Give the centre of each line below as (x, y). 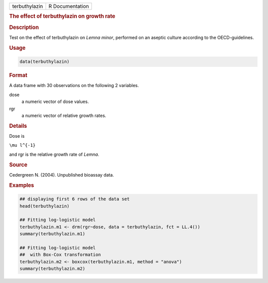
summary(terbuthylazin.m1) (52, 234)
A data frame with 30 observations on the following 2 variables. (74, 86)
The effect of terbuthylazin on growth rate (62, 16)
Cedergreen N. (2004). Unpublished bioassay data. (62, 175)
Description (24, 27)
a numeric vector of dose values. (55, 101)
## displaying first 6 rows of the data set (75, 199)
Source (18, 165)
